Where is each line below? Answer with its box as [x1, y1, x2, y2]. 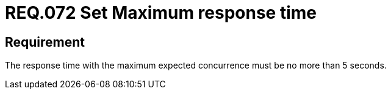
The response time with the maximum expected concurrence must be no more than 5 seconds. [5, 60, 387, 71]
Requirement [5, 34, 85, 50]
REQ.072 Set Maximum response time [5, 2, 317, 23]
